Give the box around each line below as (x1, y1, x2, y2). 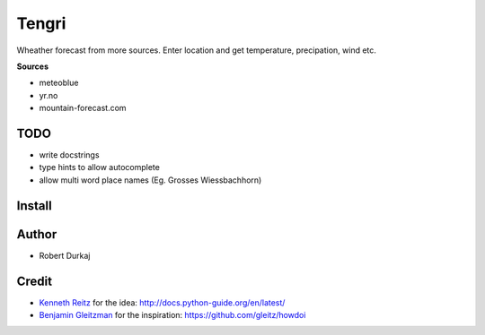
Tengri (16, 13, 66, 33)
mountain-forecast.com (39, 103, 127, 114)
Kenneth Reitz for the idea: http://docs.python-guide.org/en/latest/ (39, 296, 286, 308)
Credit (16, 273, 53, 288)
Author (16, 227, 57, 242)
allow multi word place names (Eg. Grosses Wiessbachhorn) (39, 175, 262, 185)
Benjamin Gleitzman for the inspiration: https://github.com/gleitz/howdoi (39, 310, 306, 321)
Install (16, 198, 53, 213)
